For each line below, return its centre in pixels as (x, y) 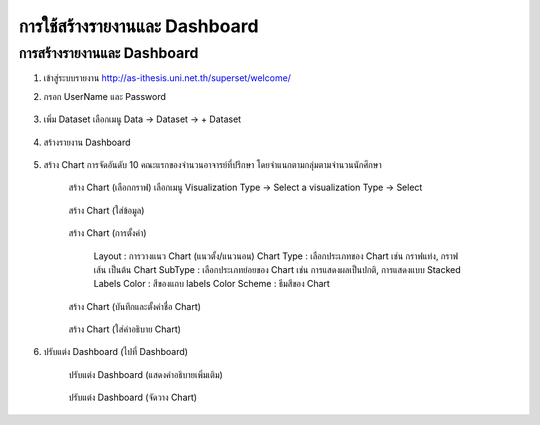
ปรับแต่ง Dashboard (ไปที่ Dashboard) (116, 352)
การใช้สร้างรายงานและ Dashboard (138, 26)
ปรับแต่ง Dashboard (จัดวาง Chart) (133, 397)
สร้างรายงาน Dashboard (87, 142)
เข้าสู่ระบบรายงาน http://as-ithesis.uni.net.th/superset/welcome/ (167, 78)
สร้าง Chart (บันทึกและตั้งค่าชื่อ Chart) (135, 306)
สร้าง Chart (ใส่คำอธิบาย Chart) (125, 329)
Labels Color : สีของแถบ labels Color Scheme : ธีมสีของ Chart (211, 284)
